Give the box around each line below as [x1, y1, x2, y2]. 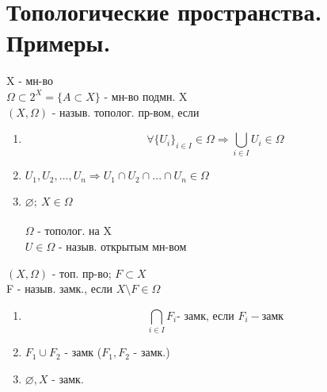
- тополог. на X [37, 222, 112, 239]
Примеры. [6, 26, 111, 59]
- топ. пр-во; [51, 264, 112, 281]
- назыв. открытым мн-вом [58, 238, 187, 255]
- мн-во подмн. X [104, 87, 188, 104]
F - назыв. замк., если [6, 280, 113, 297]
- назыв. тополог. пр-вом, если [51, 103, 200, 120]
